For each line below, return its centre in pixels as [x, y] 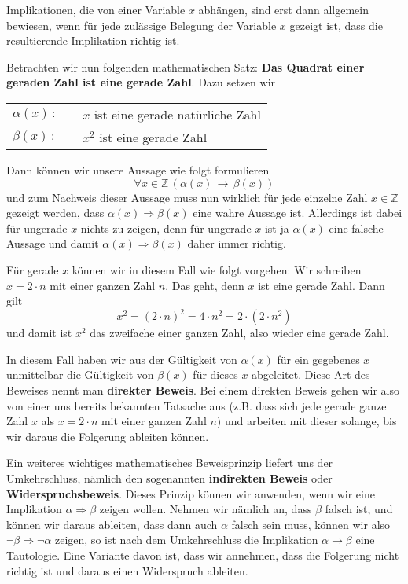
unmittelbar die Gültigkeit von [80, 375]
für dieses [215, 375]
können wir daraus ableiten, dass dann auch [112, 524]
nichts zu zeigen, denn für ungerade [166, 228]
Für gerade [33, 269]
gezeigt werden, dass [55, 213]
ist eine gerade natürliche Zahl [177, 114]
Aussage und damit [53, 243]
